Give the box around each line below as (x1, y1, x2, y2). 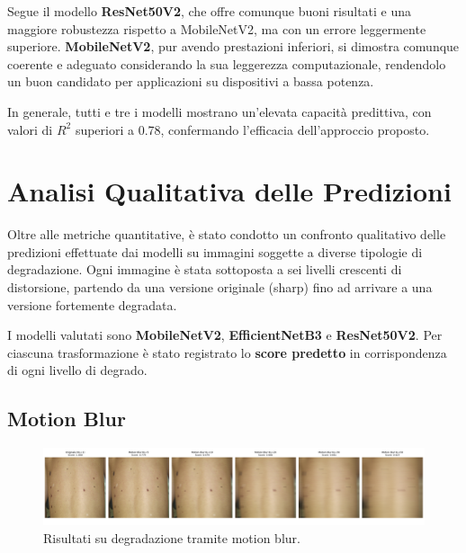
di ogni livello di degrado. (7, 361, 148, 379)
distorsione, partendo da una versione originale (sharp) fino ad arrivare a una (7, 278, 433, 297)
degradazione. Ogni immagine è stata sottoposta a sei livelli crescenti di (7, 260, 402, 279)
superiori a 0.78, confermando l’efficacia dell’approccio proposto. (75, 120, 430, 138)
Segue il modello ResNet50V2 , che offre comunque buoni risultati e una (7, 2, 412, 20)
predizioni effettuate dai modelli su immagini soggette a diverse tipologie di (7, 242, 423, 261)
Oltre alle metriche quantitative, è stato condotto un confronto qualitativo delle (7, 225, 446, 244)
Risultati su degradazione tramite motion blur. (43, 528, 300, 547)
